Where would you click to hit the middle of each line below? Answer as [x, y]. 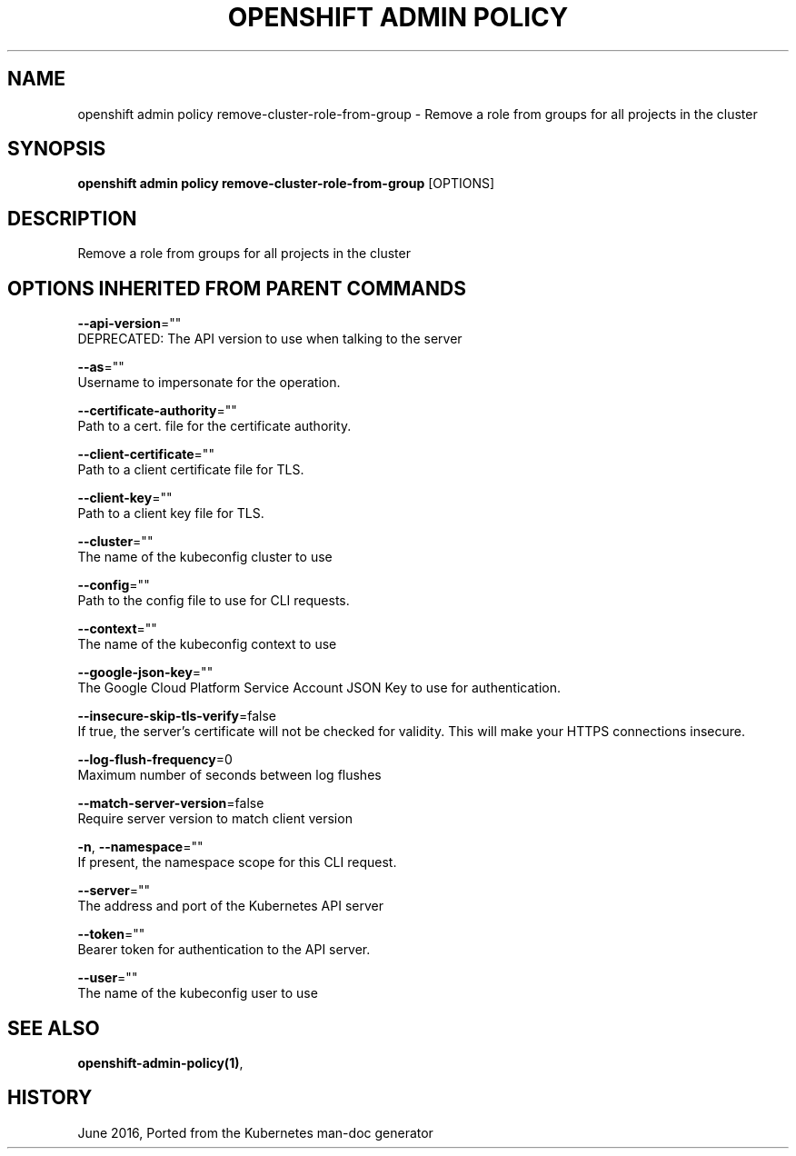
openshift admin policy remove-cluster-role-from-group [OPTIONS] [286, 184]
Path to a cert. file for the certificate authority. [214, 426]
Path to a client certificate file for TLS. [191, 470]
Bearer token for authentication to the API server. [224, 950]
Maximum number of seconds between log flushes [229, 775]
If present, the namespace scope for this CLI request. [237, 862]
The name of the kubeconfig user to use [198, 993]
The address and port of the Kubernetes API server [230, 906]
